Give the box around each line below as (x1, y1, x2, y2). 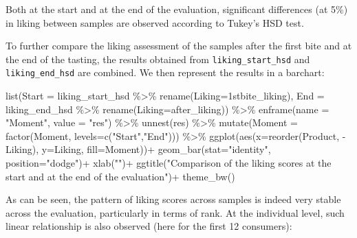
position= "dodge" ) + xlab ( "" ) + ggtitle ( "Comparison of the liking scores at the (6, 156, 332, 170)
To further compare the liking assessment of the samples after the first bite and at (6, 38, 352, 53)
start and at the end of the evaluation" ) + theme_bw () (6, 169, 235, 183)
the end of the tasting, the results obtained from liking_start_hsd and (6, 51, 310, 66)
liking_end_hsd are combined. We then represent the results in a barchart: (6, 65, 325, 80)
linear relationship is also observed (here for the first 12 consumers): (6, 219, 292, 233)
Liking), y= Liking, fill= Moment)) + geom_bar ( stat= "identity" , (6, 142, 271, 156)
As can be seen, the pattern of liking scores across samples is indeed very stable (6, 192, 341, 206)
